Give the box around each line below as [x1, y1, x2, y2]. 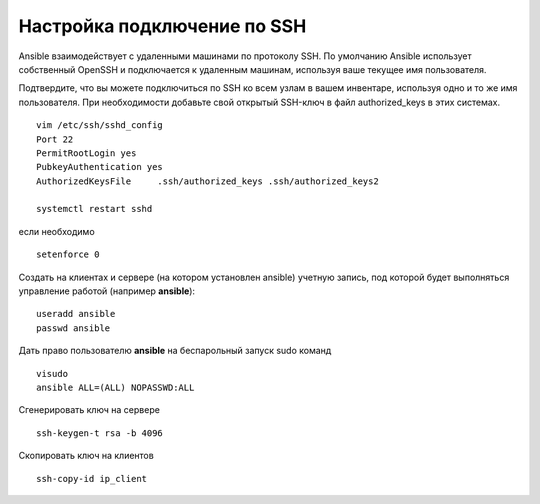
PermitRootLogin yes [36, 147, 137, 159]
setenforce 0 [36, 249, 100, 260]
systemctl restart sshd [36, 203, 153, 215]
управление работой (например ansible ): [18, 285, 195, 297]
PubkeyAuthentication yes [36, 161, 164, 173]
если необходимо [18, 225, 95, 237]
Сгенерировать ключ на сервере [18, 404, 160, 416]
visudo [36, 368, 69, 379]
